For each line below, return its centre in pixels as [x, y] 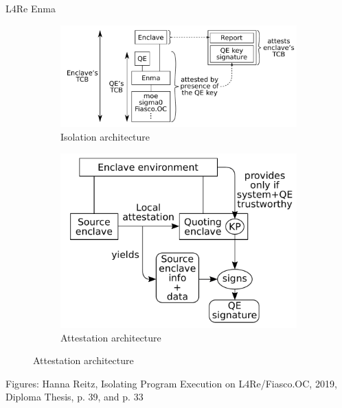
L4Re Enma [31, 8]
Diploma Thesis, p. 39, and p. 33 [75, 397]
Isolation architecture [105, 136]
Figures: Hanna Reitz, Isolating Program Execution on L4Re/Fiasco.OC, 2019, [171, 383]
